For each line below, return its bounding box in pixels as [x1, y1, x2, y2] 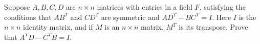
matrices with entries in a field [97, 2, 192, 12]
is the [239, 11, 256, 22]
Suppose [4, 2, 30, 12]
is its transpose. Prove [179, 21, 248, 32]
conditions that [4, 11, 52, 22]
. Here [212, 11, 231, 22]
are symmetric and [101, 11, 160, 22]
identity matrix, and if [23, 21, 93, 32]
